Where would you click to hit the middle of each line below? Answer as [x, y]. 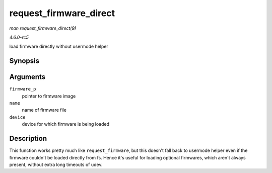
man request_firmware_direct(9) [43, 28]
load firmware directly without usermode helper [59, 47]
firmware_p [23, 89]
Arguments [27, 77]
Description [28, 139]
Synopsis [24, 61]
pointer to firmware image [49, 96]
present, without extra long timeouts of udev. [56, 164]
